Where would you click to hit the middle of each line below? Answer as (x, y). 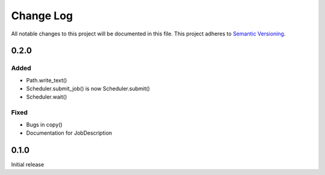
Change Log (42, 16)
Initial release (28, 164)
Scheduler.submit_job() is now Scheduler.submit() (88, 89)
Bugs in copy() (44, 124)
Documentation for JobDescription (69, 133)
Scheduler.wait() (47, 97)
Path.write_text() (47, 80)
